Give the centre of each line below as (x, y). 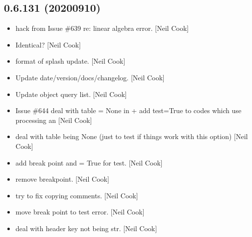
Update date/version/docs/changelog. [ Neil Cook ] (90, 77)
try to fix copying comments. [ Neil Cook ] (77, 195)
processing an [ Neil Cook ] (54, 120)
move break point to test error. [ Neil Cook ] (80, 212)
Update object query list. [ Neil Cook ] (71, 94)
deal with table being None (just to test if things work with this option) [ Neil (132, 136)
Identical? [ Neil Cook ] (48, 44)
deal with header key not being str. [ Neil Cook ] (86, 228)
